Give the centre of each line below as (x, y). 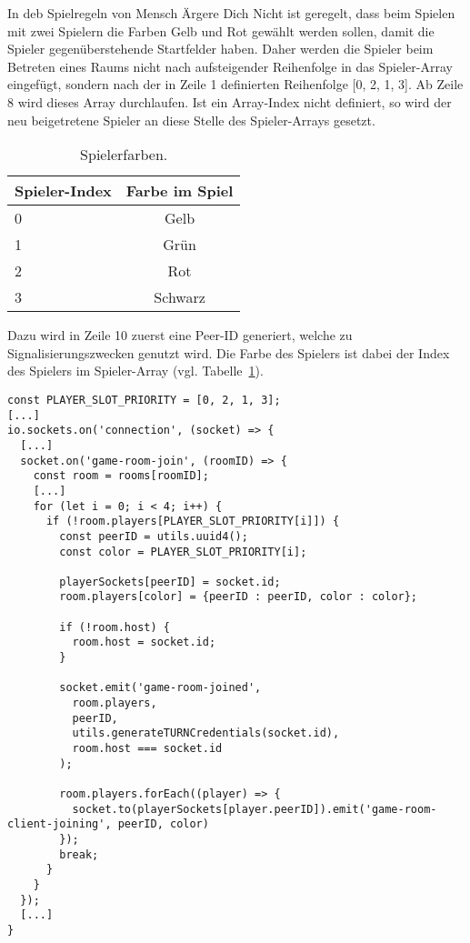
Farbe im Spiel (180, 191)
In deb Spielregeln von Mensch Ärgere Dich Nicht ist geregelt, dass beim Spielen (231, 13)
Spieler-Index (63, 191)
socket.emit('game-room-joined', (160, 688)
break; (79, 854)
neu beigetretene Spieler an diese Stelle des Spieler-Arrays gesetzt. (191, 120)
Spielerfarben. (124, 155)
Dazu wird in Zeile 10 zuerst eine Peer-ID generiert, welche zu (180, 335)
